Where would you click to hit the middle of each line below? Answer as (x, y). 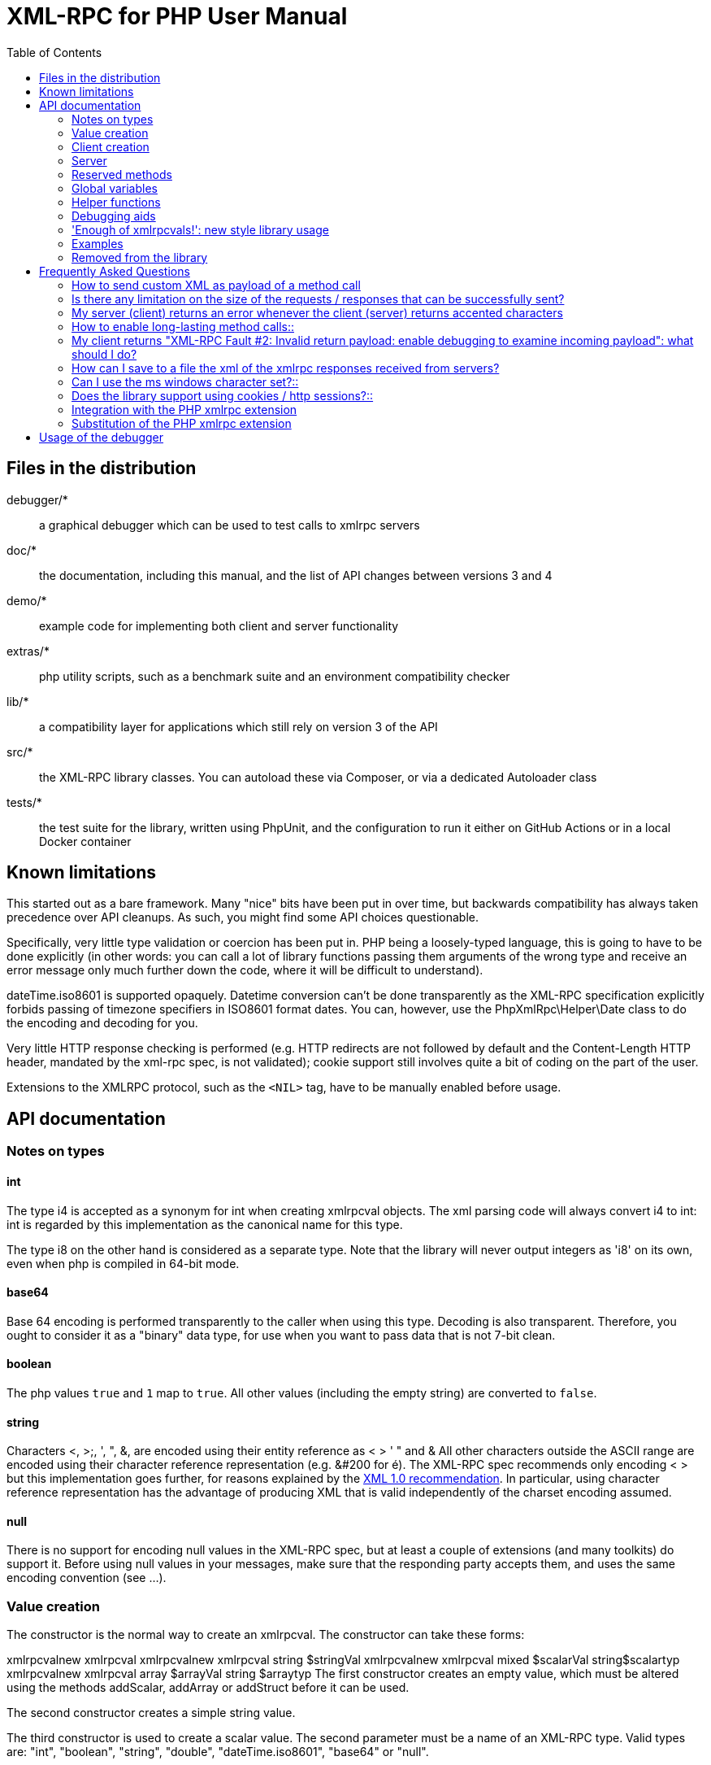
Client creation (111, 146)
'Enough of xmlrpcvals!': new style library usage (200, 229)
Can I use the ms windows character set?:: (185, 381)
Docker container (85, 841)
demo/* (27, 600)
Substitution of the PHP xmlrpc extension (182, 423)
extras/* (28, 651)
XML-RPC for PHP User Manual (177, 16)
